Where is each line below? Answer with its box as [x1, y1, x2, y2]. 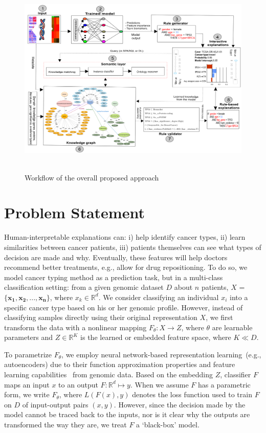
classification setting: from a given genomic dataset [4, 282, 164, 292]
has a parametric [197, 379, 251, 390]
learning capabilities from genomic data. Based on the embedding [4, 369, 213, 380]
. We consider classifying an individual [98, 291, 219, 302]
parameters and [4, 332, 53, 343]
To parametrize [4, 349, 52, 359]
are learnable [212, 322, 253, 332]
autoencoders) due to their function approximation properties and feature [4, 359, 235, 370]
